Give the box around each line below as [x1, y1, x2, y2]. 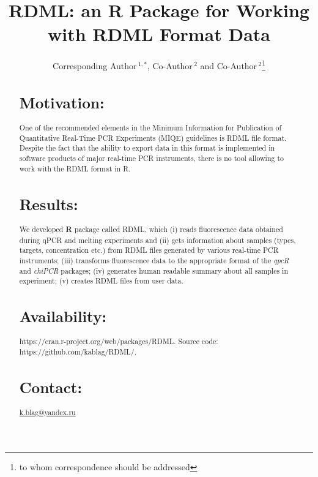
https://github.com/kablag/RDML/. [19, 347, 136, 357]
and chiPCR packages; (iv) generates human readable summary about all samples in [19, 265, 289, 276]
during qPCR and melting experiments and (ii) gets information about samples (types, [19, 235, 296, 245]
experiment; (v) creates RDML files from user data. [19, 276, 183, 286]
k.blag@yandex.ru [19, 407, 76, 418]
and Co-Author [200, 59, 257, 72]
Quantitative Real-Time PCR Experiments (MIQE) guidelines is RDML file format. [19, 132, 287, 143]
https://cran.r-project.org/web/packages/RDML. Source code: [19, 336, 218, 347]
